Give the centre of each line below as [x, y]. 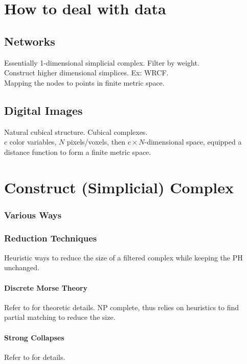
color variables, [33, 142]
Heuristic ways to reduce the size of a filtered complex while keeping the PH [123, 257]
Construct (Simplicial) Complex [119, 187]
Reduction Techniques [51, 238]
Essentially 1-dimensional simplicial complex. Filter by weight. [102, 62]
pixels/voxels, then [96, 142]
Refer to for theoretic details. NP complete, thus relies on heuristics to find [122, 307]
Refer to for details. [35, 357]
